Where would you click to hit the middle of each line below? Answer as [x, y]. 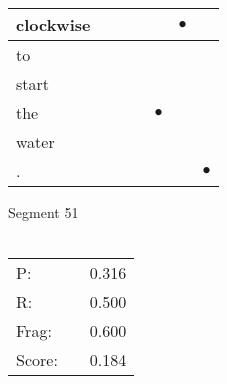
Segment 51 [43, 212]
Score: [37, 360]
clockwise [53, 24]
